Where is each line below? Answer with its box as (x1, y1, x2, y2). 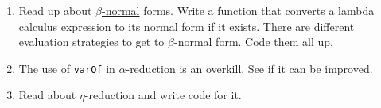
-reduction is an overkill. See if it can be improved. (126, 60, 373, 76)
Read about (18, 87, 76, 103)
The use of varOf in (18, 60, 115, 76)
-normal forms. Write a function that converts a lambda (102, 2, 375, 18)
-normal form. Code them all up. (173, 33, 333, 50)
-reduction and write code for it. (84, 87, 242, 103)
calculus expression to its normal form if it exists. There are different (18, 17, 355, 34)
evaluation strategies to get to (18, 33, 165, 50)
